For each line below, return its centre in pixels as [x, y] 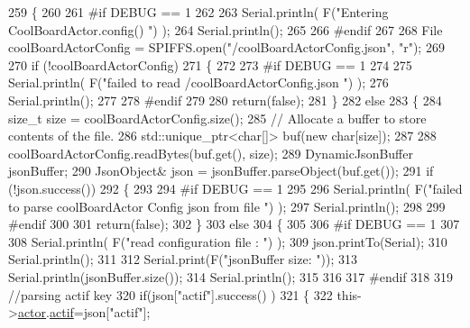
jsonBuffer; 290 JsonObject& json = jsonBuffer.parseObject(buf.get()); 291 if [221, 171]
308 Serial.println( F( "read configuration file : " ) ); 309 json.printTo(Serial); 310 [228, 241]
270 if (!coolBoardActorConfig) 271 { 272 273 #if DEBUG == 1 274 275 [210, 64]
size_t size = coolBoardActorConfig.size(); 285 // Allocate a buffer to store [217, 118]
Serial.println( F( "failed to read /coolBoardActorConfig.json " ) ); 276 [198, 82]
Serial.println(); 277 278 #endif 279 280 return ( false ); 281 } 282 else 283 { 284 [225, 100]
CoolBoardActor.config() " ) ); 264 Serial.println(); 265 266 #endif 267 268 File [226, 29]
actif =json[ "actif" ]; [100, 312]
